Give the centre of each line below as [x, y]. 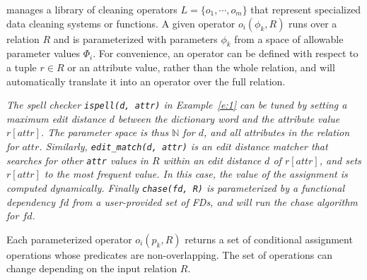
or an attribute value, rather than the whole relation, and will [201, 67]
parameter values [43, 53]
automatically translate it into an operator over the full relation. [146, 81]
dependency [31, 201]
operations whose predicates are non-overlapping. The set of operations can [170, 254]
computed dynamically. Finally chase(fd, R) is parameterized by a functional [175, 187]
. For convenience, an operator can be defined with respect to [226, 53]
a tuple [22, 67]
